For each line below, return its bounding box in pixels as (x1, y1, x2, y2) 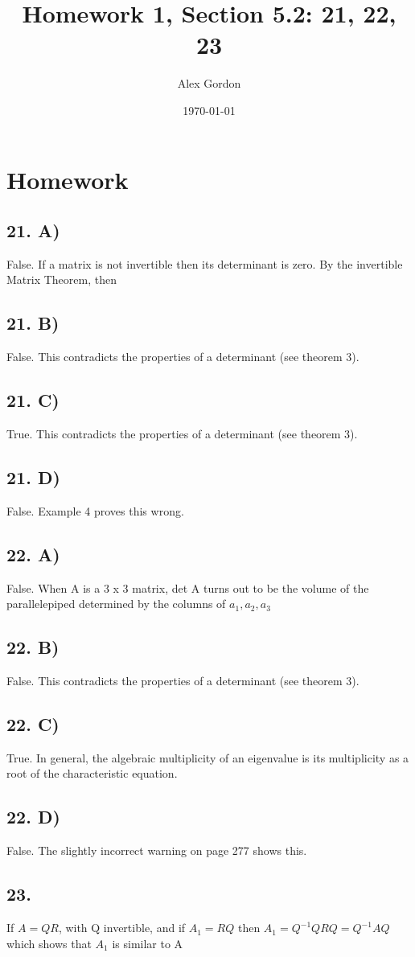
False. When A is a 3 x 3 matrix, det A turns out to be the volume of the (6, 579, 369, 596)
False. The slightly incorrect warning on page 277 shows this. (6, 842, 307, 859)
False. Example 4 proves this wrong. (6, 502, 184, 519)
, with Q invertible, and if (58, 919, 186, 936)
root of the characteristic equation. (6, 765, 178, 782)
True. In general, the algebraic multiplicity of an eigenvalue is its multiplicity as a (6, 749, 409, 766)
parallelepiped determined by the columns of (6, 595, 226, 612)
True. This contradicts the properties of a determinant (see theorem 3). (6, 425, 358, 442)
